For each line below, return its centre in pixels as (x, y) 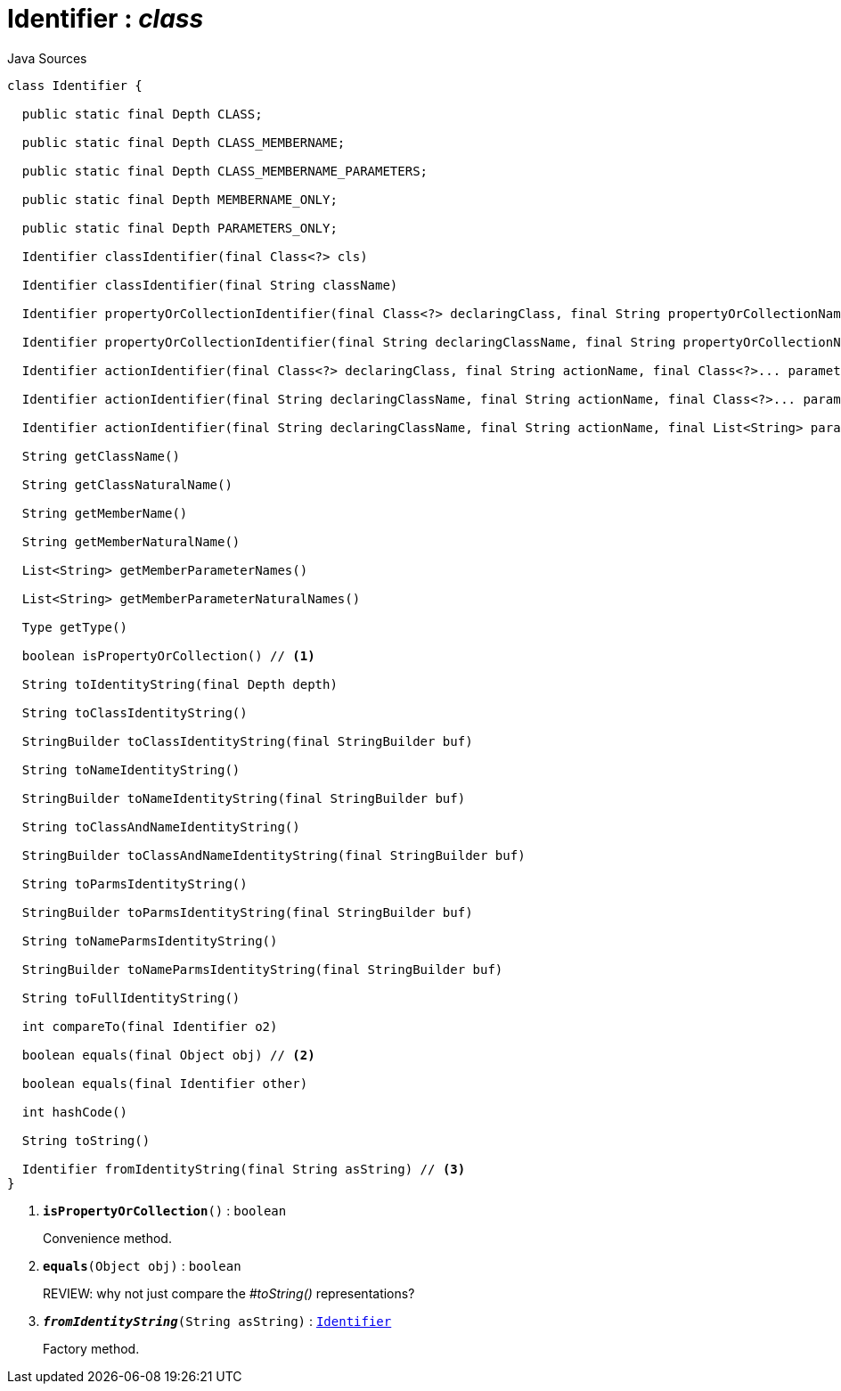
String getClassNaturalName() (127, 484)
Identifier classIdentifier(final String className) (210, 285)
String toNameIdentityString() (131, 769)
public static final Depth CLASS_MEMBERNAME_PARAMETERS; (225, 171)
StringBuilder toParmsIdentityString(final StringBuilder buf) (247, 912)
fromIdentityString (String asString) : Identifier (217, 1321)
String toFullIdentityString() (131, 998)
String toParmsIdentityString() (135, 884)
